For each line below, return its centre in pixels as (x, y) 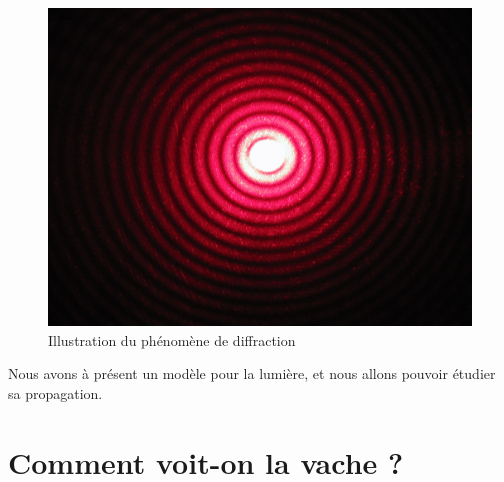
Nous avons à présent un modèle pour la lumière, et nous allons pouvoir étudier (252, 373)
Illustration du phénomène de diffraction (172, 339)
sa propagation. (55, 393)
